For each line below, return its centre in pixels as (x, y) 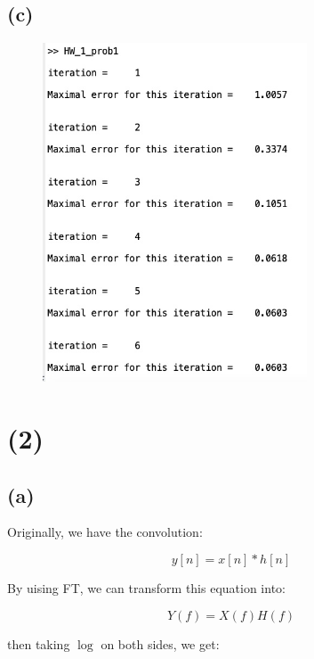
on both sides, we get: (160, 643)
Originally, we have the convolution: (105, 532)
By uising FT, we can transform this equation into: (146, 587)
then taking (39, 643)
